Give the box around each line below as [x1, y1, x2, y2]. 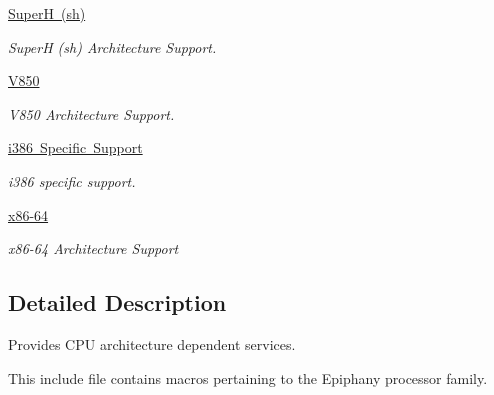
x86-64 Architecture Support [8, 238, 179, 259]
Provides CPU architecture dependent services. [8, 333, 296, 354]
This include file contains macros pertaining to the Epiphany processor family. [8, 367, 488, 388]
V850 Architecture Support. [8, 103, 175, 124]
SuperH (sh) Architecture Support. [8, 36, 217, 57]
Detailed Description [8, 287, 227, 318]
